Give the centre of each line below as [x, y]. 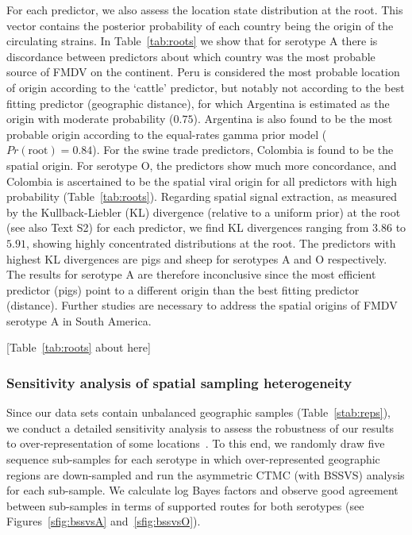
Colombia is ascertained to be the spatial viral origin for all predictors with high [202, 181]
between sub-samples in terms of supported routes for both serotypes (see [185, 505]
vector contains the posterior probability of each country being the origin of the [200, 25]
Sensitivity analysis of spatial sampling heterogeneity [179, 382]
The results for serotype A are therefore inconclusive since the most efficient [191, 274]
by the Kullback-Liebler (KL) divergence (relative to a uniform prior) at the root [204, 212]
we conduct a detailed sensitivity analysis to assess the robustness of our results [200, 427]
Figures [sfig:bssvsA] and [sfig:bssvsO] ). [104, 521]
